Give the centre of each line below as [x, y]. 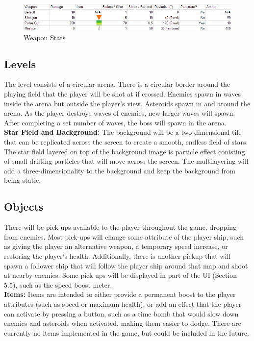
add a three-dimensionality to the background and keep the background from [120, 170]
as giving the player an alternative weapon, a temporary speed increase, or [116, 246]
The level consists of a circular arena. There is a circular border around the [117, 84]
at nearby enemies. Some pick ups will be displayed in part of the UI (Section [121, 275]
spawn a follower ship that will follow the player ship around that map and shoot [126, 265]
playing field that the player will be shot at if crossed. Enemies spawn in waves [122, 94]
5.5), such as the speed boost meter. [58, 284]
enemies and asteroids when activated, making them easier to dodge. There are [123, 323]
